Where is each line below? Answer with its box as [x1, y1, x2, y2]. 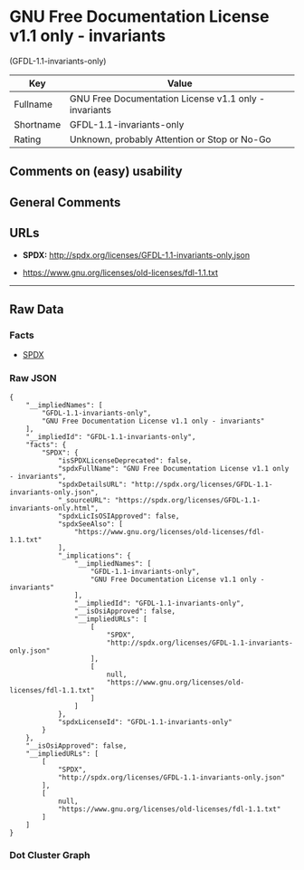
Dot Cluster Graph [9, 849, 90, 862]
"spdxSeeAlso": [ [57, 519, 124, 529]
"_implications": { [57, 550, 131, 560]
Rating [14, 133, 42, 146]
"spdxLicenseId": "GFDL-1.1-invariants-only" [57, 717, 233, 726]
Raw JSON [9, 372, 57, 385]
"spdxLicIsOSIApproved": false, [57, 511, 180, 521]
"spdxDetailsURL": [57, 480, 128, 489]
